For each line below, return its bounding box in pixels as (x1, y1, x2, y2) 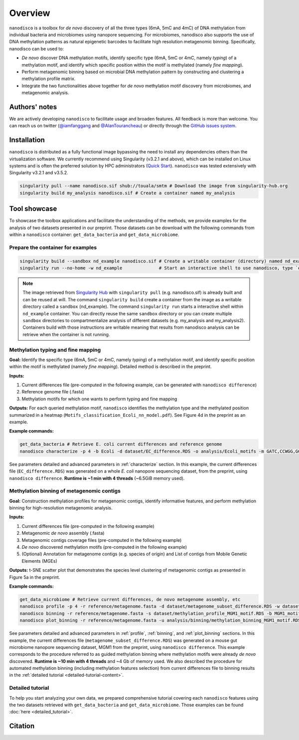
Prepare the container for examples (9, 244, 97, 251)
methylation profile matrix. (21, 76, 76, 82)
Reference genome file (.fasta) (21, 389, 85, 395)
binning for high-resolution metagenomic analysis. (9, 505, 113, 511)
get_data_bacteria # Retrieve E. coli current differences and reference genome (19, 441, 222, 447)
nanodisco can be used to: (9, 45, 64, 52)
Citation (9, 722, 35, 731)
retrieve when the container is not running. (22, 331, 110, 337)
